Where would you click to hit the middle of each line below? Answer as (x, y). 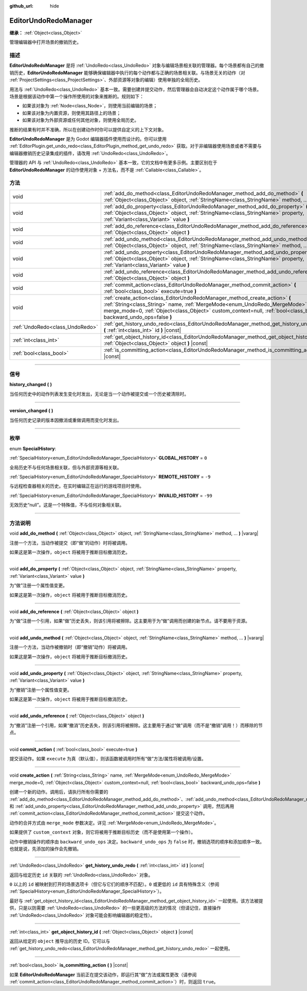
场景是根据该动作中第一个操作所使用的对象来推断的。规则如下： (77, 96)
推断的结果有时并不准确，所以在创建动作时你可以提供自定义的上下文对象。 (88, 129)
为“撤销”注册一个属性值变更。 (41, 690)
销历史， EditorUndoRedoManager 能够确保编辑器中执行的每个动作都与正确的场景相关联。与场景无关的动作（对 (127, 73)
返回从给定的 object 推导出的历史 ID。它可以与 (60, 941)
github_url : (21, 6)
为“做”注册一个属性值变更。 (38, 585)
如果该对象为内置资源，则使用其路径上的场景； (72, 113)
